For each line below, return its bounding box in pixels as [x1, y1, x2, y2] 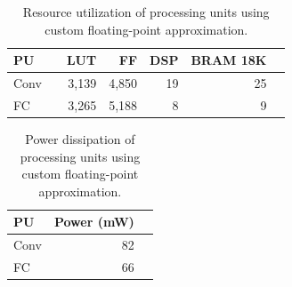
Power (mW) [53, 212, 134, 231]
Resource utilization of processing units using [22, 3, 270, 20]
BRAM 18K [191, 51, 267, 69]
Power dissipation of [25, 129, 135, 147]
